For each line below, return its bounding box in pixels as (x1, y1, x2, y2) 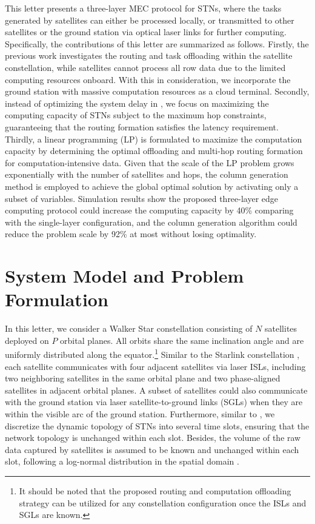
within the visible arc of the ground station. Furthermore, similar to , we (5, 408, 275, 420)
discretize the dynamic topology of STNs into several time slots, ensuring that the (5, 419, 310, 432)
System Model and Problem (5, 263, 244, 288)
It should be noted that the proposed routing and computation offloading (19, 484, 291, 497)
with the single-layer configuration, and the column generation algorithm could (5, 215, 297, 228)
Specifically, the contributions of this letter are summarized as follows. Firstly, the (5, 37, 309, 50)
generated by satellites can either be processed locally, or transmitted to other (5, 13, 294, 26)
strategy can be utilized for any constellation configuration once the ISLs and (19, 496, 307, 509)
